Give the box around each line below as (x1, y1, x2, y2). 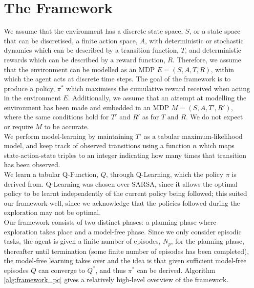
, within (211, 64, 234, 74)
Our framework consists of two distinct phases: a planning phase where (4, 217, 216, 227)
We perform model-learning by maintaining (4, 131, 133, 141)
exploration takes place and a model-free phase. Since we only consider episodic (4, 226, 242, 236)
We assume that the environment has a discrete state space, (4, 26, 183, 36)
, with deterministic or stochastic (145, 35, 244, 45)
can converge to (38, 265, 85, 275)
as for (142, 112, 159, 122)
